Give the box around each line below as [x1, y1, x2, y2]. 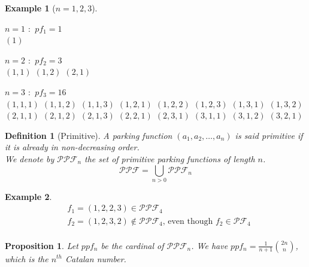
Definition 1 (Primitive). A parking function [5, 129, 172, 141]
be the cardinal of [101, 239, 164, 251]
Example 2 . [5, 190, 52, 202]
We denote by [5, 152, 54, 165]
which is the [5, 252, 49, 265]
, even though [162, 217, 213, 226]
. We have [191, 239, 228, 251]
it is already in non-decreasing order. [5, 141, 140, 153]
